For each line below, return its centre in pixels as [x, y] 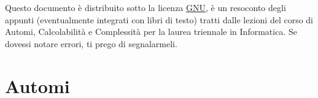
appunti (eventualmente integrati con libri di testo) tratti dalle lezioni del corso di [159, 19]
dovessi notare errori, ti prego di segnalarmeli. [91, 43]
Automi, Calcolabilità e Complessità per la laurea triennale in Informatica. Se [151, 32]
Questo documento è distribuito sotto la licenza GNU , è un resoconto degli [145, 7]
